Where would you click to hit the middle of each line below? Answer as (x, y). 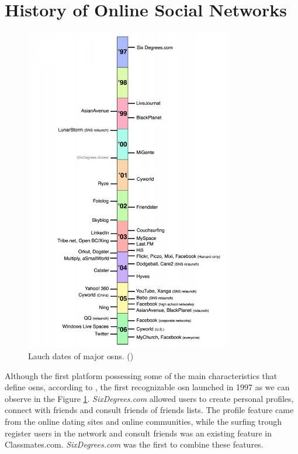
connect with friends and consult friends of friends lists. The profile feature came (149, 410)
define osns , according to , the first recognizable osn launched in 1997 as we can (147, 387)
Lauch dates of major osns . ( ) (81, 356)
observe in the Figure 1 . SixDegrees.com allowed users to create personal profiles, (149, 398)
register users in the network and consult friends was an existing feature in (138, 433)
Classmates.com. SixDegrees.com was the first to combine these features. (134, 444)
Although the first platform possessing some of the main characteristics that (141, 375)
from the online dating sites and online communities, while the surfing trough (143, 422)
